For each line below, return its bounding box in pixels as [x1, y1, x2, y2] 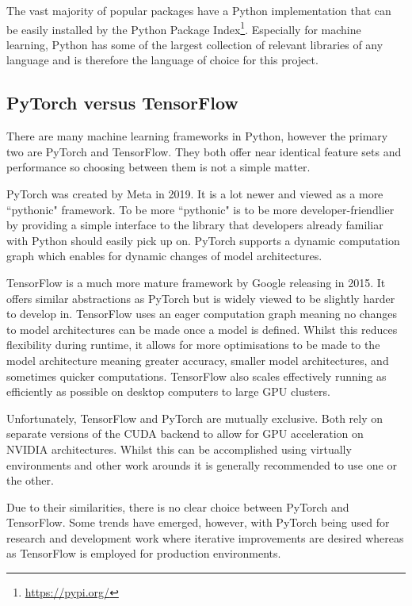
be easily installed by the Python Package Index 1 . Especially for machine [6, 18, 361, 37]
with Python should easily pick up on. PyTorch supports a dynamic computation [6, 232, 400, 248]
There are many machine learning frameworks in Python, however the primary [6, 128, 388, 144]
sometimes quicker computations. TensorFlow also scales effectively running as [6, 367, 387, 384]
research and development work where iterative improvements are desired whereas [6, 529, 404, 546]
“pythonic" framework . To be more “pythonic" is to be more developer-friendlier [6, 201, 395, 217]
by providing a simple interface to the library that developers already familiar [6, 217, 383, 233]
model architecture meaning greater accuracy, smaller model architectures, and [6, 351, 389, 368]
